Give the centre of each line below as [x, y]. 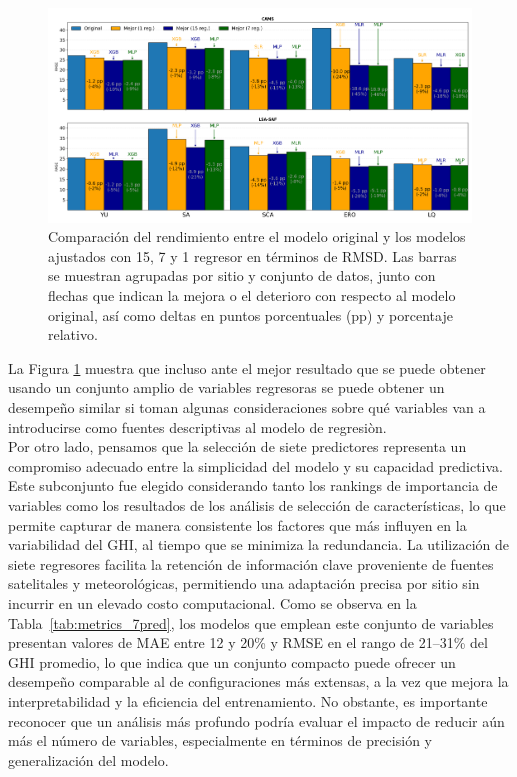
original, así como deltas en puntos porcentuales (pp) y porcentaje [250, 314]
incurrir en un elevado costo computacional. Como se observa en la [212, 602]
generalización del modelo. [88, 759]
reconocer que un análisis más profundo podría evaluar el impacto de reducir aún [256, 720]
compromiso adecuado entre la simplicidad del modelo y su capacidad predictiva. [256, 465]
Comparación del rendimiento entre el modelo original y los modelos [257, 236]
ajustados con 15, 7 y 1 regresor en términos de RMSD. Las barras [252, 255]
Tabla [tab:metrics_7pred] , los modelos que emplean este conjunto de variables [251, 622]
